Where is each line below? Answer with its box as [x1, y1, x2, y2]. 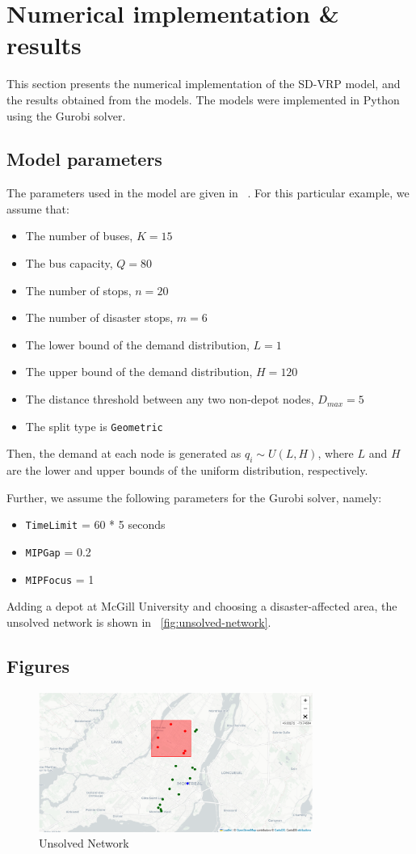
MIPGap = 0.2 [25, 543, 91, 560]
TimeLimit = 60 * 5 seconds [25, 516, 166, 533]
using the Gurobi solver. [6, 107, 126, 124]
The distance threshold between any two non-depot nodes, [25, 391, 314, 408]
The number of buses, [25, 227, 133, 244]
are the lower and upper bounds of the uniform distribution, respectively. [6, 462, 368, 479]
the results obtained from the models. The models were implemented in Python [6, 91, 400, 108]
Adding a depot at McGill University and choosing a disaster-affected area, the [6, 598, 397, 615]
